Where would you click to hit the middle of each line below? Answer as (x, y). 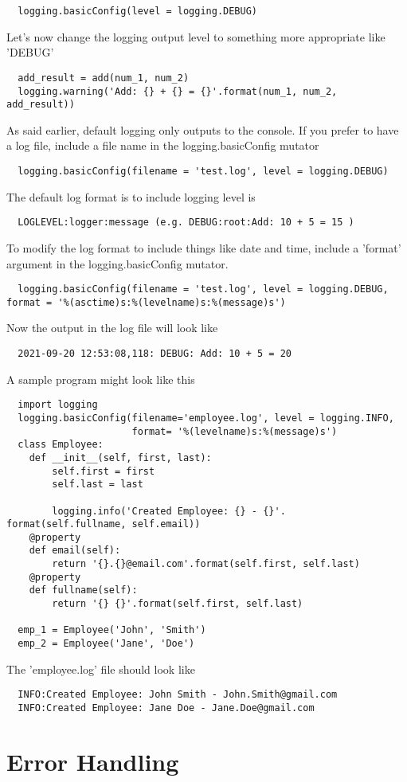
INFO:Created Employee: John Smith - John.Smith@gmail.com (178, 695)
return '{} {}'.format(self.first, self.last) (178, 604)
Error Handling (93, 761)
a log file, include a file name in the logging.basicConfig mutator (163, 145)
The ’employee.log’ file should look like (101, 669)
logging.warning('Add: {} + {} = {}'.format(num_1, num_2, (178, 91)
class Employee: (61, 445)
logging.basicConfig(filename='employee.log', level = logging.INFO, (206, 418)
